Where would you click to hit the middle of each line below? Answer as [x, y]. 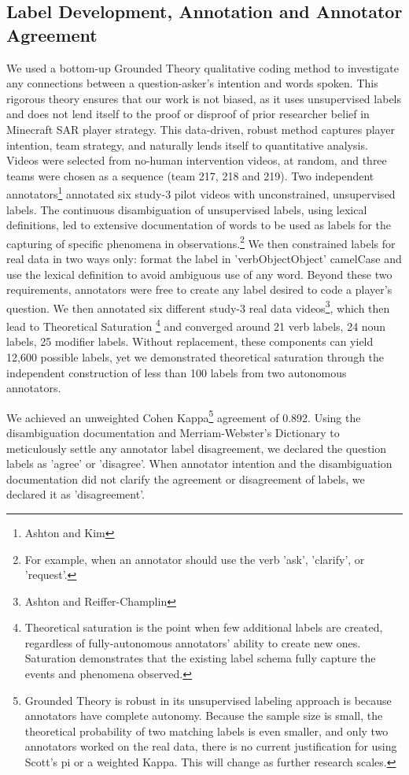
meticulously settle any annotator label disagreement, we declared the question [197, 448]
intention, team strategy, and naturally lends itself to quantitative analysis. [187, 145]
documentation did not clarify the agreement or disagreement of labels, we [186, 478]
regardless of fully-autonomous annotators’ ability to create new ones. [193, 642]
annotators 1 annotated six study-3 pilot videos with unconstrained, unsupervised [201, 193]
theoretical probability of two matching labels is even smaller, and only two [206, 731]
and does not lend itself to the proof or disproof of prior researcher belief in [188, 114]
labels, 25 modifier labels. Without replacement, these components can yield [190, 341]
